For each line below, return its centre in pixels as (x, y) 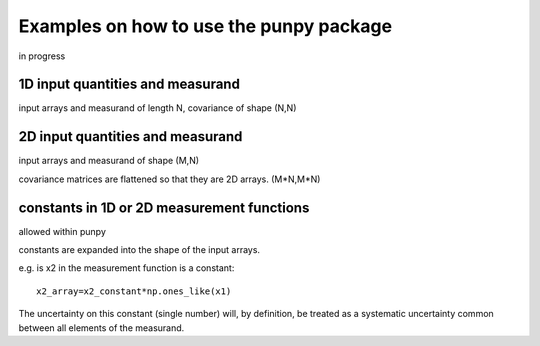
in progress (42, 56)
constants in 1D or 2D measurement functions (164, 207)
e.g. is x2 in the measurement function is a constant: (126, 268)
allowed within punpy (62, 231)
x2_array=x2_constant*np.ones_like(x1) (134, 291)
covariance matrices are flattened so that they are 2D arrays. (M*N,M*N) (169, 179)
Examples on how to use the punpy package (205, 26)
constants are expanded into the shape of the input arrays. (139, 250)
